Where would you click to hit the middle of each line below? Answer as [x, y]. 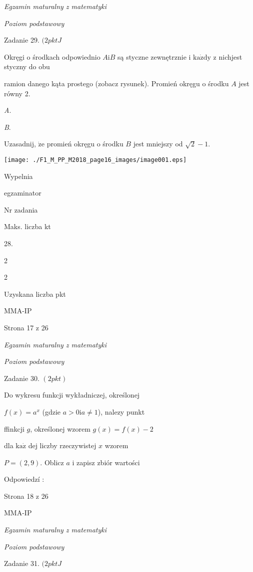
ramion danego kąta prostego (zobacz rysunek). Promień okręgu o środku [116, 83]
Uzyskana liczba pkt [35, 294]
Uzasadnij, [20, 144]
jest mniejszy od [158, 144]
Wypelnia [18, 176]
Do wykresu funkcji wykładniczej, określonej [72, 395]
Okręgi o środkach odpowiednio [52, 56]
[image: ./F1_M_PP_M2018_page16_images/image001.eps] [95, 160]
